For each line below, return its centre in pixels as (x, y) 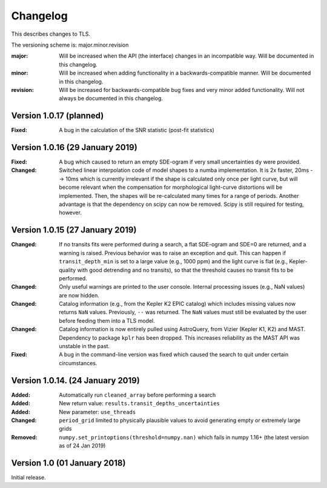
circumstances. (78, 363)
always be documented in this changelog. (111, 98)
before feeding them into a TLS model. (107, 320)
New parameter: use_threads (97, 412)
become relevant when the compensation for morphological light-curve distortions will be (171, 187)
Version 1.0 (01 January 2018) (68, 463)
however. (70, 213)
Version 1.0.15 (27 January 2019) (74, 230)
